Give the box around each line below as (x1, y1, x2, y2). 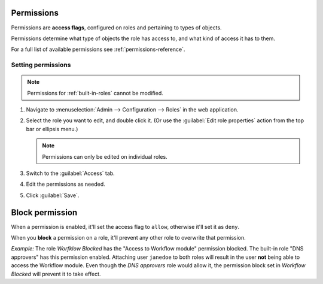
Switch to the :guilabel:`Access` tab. (26, 170, 115, 177)
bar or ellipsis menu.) (26, 125, 78, 132)
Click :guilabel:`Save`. (26, 192, 80, 199)
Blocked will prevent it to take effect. (11, 270, 101, 277)
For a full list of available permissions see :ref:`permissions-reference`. (11, 46, 185, 53)
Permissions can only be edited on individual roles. (42, 153, 167, 160)
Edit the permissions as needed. (26, 180, 106, 188)
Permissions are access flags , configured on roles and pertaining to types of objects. (11, 24, 222, 31)
